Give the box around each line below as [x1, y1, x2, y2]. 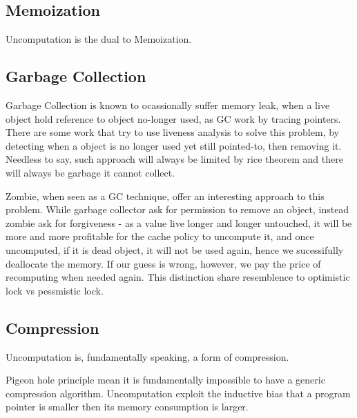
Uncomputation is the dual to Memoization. [6, 32, 192, 46]
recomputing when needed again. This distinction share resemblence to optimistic [6, 270, 350, 284]
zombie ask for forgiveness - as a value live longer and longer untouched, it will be [6, 215, 352, 230]
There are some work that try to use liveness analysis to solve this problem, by [6, 125, 339, 139]
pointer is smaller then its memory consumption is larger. [6, 399, 249, 414]
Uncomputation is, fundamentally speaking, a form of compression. [6, 349, 289, 364]
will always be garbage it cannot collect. [6, 165, 175, 179]
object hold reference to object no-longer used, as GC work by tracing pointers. [6, 111, 341, 126]
